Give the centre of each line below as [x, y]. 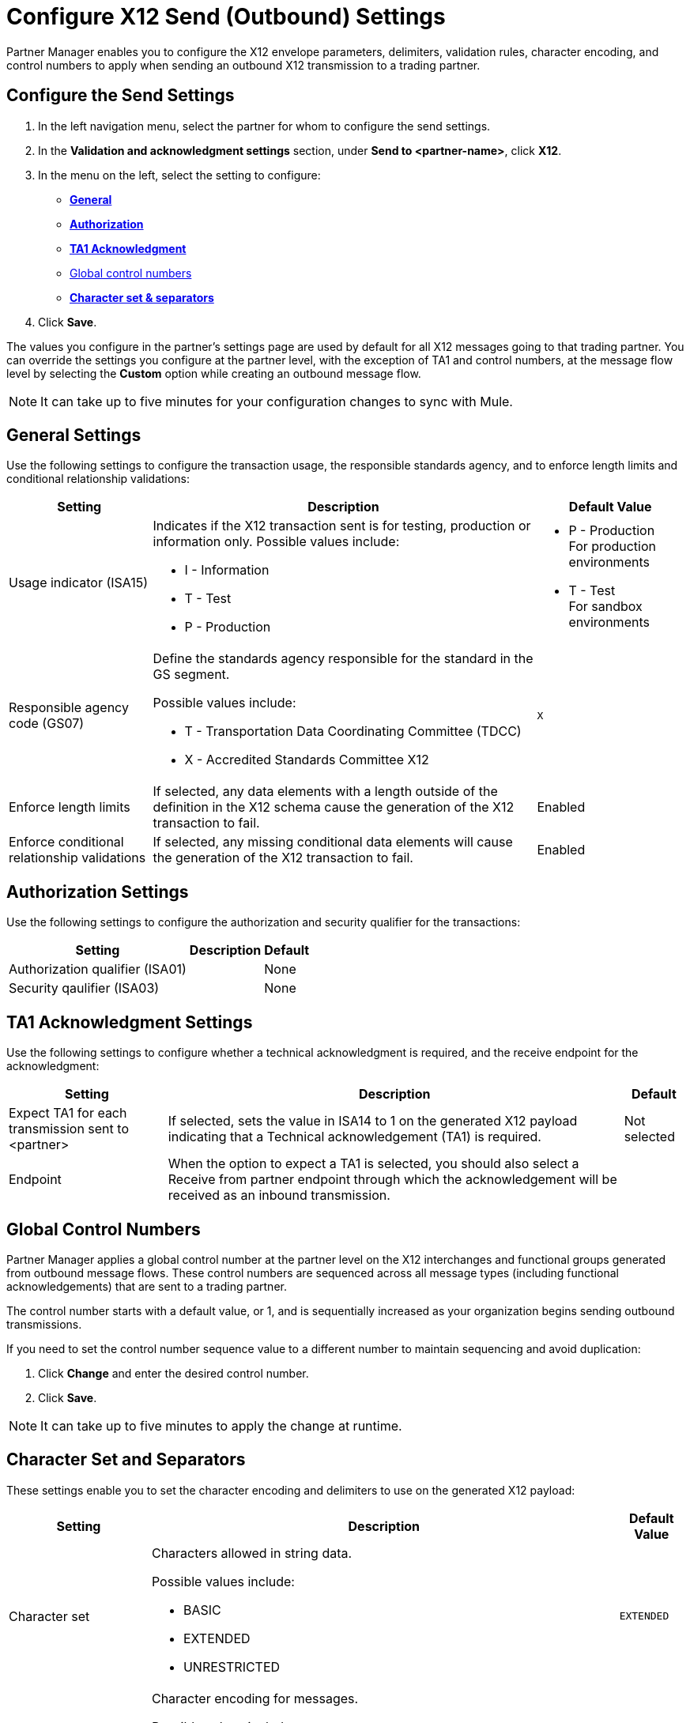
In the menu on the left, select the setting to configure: [179, 175]
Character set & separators [142, 297]
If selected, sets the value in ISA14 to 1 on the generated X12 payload [373, 1121]
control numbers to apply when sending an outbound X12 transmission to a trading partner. [243, 65]
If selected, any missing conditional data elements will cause [333, 842]
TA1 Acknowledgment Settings [130, 1022]
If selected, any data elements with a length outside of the [325, 792]
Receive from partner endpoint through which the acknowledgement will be [392, 1180]
